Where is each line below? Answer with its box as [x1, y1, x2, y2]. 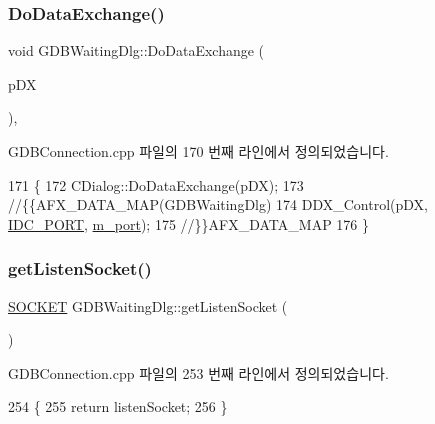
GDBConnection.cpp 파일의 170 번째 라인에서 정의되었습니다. [8, 141, 389, 161]
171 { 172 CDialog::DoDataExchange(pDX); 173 [8, 174, 304, 195]
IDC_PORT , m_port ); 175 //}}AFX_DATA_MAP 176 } [8, 213, 369, 234]
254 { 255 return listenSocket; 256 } [8, 396, 228, 417]
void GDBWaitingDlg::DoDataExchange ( [8, 40, 265, 61]
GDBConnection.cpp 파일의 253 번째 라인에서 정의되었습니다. [8, 362, 389, 383]
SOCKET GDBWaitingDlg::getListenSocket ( [8, 295, 288, 316]
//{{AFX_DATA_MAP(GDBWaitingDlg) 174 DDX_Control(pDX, [8, 194, 429, 215]
